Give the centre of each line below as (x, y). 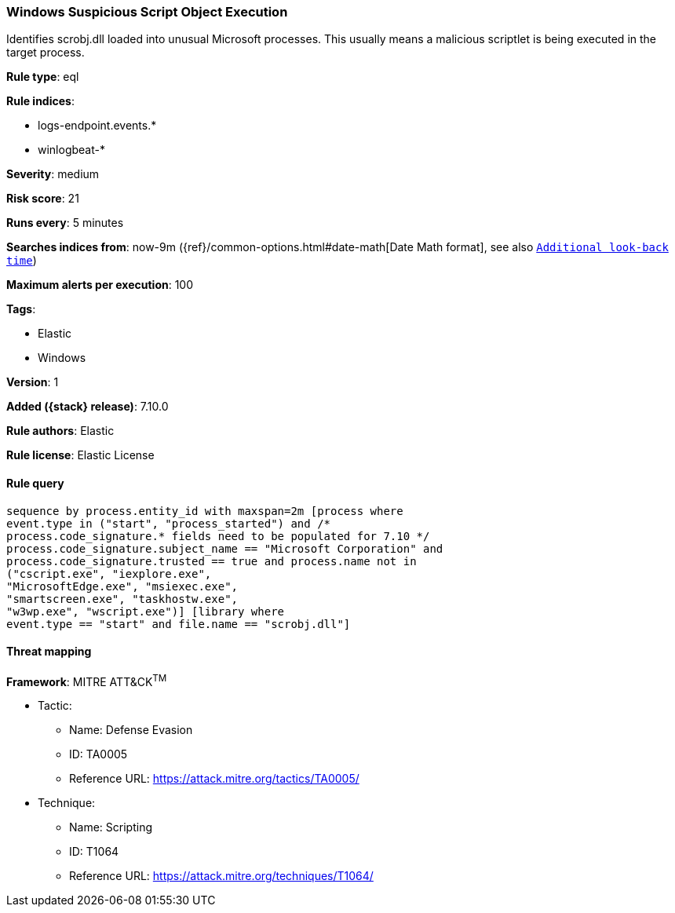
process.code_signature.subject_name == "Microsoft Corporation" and (225, 548)
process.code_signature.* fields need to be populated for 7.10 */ (218, 536)
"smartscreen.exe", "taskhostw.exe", (122, 599)
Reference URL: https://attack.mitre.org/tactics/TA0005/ (214, 779)
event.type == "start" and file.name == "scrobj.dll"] (179, 624)
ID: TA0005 (99, 754)
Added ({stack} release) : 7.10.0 (88, 407)
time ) (22, 261)
